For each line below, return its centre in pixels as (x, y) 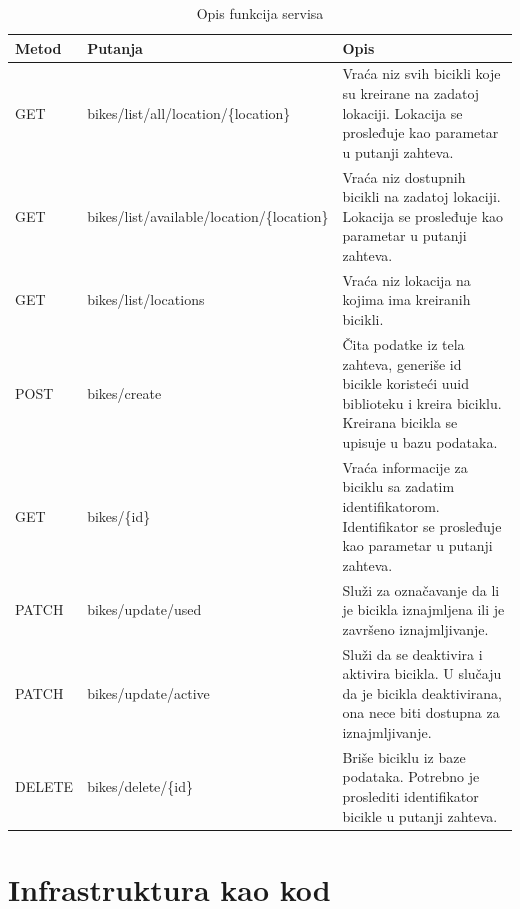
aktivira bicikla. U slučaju (422, 673)
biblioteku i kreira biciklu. (422, 402)
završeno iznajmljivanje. (415, 628)
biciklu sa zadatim (398, 486)
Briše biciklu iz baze (404, 756)
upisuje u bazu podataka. (420, 441)
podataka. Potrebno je (411, 776)
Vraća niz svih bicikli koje (421, 73)
